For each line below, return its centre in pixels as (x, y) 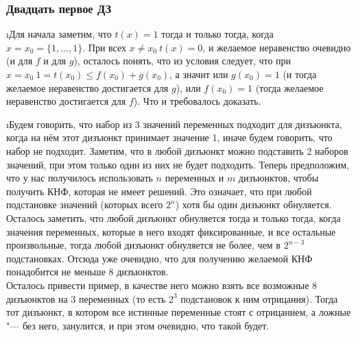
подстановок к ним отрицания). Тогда (259, 298)
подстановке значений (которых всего (85, 204)
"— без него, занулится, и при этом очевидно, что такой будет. (138, 325)
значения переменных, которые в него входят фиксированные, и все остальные (171, 231)
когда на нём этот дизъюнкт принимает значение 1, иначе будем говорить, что (169, 137)
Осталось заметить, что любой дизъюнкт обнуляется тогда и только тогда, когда (174, 217)
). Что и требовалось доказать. (197, 101)
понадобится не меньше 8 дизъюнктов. (87, 272)
